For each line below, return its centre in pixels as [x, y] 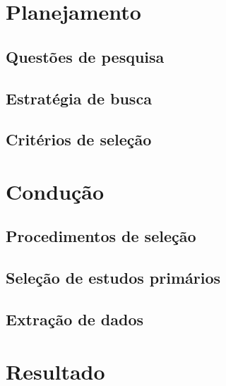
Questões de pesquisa [85, 56]
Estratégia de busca [79, 98]
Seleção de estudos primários [113, 278]
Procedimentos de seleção [101, 236]
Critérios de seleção [79, 139]
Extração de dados [75, 319]
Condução [55, 191]
